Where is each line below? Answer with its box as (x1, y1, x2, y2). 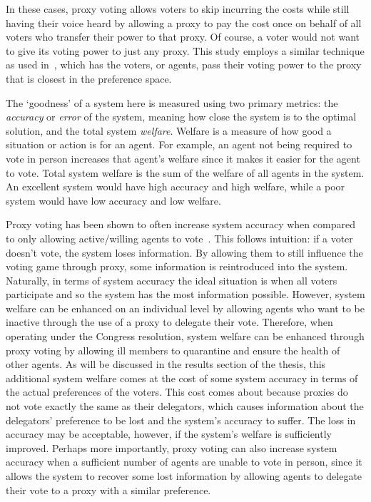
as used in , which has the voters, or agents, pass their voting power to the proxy (6, 57, 362, 72)
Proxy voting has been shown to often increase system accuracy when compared (6, 217, 355, 232)
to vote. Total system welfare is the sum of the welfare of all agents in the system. (6, 165, 365, 180)
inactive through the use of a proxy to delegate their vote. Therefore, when (6, 314, 333, 329)
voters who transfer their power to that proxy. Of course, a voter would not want (6, 29, 360, 44)
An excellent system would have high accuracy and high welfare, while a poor (6, 179, 345, 194)
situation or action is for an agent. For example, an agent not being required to (6, 137, 352, 152)
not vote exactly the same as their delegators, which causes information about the (6, 399, 364, 414)
